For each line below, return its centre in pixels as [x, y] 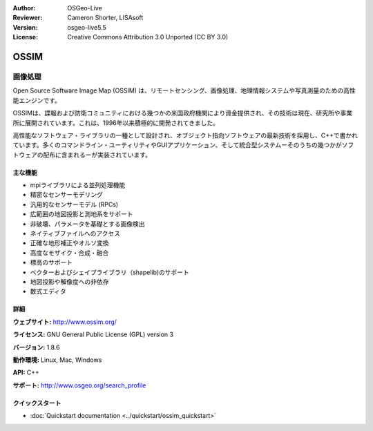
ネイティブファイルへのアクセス [75, 233]
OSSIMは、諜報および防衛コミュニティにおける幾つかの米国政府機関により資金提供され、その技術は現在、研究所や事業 [183, 113]
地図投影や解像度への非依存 [69, 281]
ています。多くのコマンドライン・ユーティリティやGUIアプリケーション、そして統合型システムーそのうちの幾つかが [177, 145]
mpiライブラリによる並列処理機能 [78, 185]
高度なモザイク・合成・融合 [69, 253]
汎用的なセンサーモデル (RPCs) [74, 204]
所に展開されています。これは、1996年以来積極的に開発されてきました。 [116, 123]
